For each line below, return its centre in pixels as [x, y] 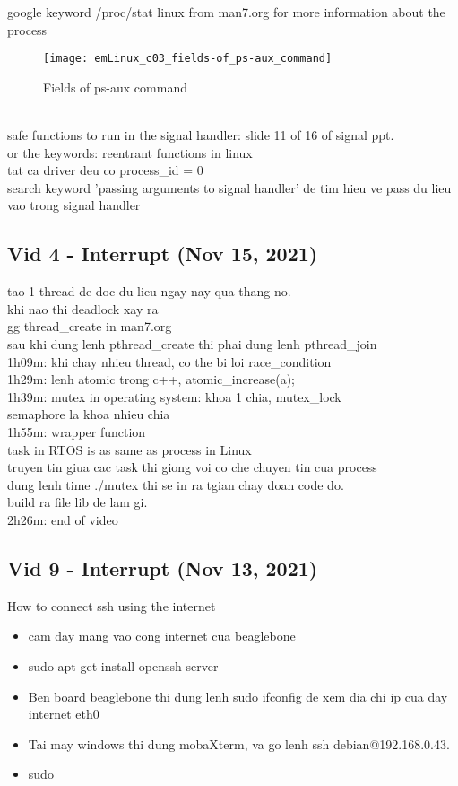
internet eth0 [64, 714]
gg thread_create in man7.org [90, 326]
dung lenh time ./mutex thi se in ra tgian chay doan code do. [176, 484]
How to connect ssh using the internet [112, 605]
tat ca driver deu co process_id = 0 [105, 170]
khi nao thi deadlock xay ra [83, 308]
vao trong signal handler [74, 205]
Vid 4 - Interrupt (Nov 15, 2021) [163, 253]
